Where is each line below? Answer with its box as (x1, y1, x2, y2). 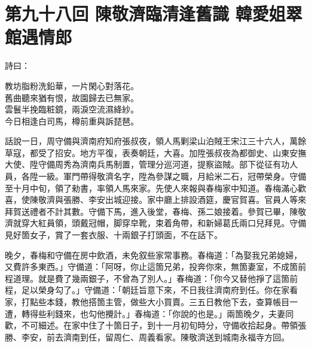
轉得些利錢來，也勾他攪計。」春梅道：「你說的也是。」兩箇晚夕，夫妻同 (21, 307, 294, 319)
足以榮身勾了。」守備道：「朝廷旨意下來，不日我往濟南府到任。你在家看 (21, 284, 298, 296)
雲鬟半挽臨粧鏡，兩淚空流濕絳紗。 (5, 103, 139, 115)
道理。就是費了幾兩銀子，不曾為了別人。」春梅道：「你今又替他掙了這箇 (13, 272, 289, 284)
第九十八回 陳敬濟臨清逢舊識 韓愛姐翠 (5, 1, 303, 26)
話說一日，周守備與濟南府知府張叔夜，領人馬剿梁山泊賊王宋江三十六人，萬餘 (5, 135, 306, 147)
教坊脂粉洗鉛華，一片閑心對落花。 (5, 79, 139, 92)
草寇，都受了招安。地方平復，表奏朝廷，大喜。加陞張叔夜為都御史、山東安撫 (5, 146, 306, 159)
